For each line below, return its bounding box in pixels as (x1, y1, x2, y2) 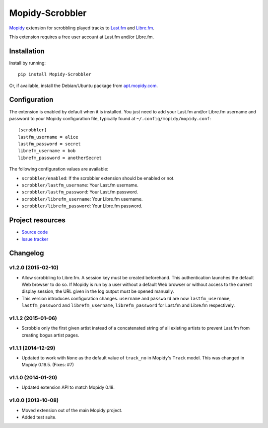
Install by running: (9, 60, 46, 66)
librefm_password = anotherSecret (18, 155, 102, 161)
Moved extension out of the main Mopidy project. (21, 407, 123, 413)
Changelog (9, 249, 44, 257)
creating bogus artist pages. (21, 332, 79, 338)
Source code (21, 229, 48, 235)
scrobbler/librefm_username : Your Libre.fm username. (21, 196, 143, 202)
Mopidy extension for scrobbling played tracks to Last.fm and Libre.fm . (9, 25, 155, 31)
